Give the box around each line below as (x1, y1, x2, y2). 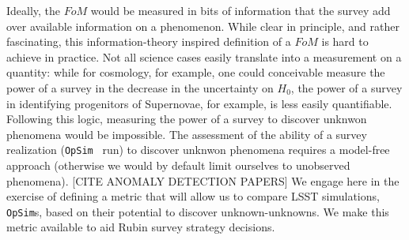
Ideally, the (6, 2, 61, 18)
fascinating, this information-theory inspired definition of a (6, 33, 291, 50)
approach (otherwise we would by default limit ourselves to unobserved (6, 157, 350, 173)
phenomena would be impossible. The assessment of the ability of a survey (6, 126, 367, 142)
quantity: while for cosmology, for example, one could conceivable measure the (6, 64, 385, 81)
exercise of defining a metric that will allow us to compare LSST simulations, (6, 188, 380, 204)
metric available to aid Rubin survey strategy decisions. (6, 219, 275, 235)
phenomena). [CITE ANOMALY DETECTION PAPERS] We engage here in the (6, 172, 400, 189)
